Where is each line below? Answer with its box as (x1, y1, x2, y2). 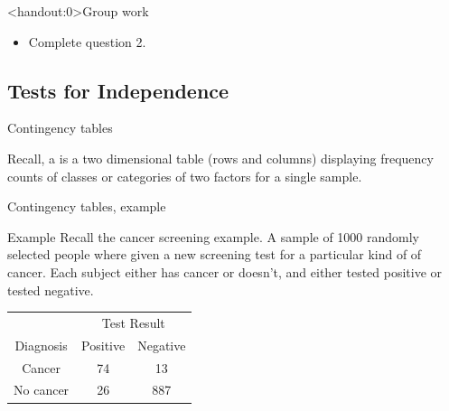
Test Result (101, 313, 165, 332)
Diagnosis (14, 335, 68, 354)
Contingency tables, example (7, 197, 166, 216)
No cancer (14, 380, 70, 399)
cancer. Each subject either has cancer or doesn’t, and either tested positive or (7, 262, 443, 281)
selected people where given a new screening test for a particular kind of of (7, 245, 422, 264)
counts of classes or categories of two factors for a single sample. (7, 166, 362, 185)
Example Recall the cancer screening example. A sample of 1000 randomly (7, 227, 420, 246)
